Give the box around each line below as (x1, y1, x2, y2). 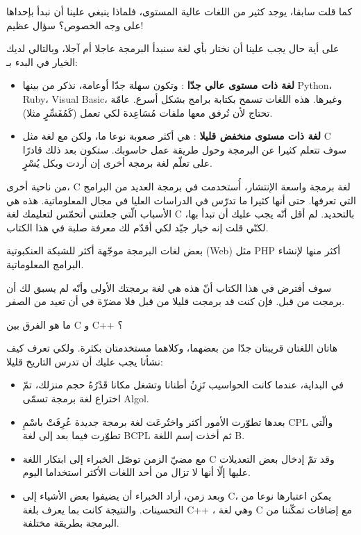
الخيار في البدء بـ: (6, 54, 78, 69)
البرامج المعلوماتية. (6, 256, 84, 271)
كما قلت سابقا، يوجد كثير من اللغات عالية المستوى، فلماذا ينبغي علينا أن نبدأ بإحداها (6, 4, 353, 18)
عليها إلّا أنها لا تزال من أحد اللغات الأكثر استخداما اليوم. (22, 465, 251, 479)
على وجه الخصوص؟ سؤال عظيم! (6, 17, 144, 32)
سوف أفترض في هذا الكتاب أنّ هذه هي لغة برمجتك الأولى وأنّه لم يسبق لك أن (6, 280, 332, 295)
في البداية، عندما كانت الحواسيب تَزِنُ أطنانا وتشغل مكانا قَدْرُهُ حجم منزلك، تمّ (22, 377, 344, 392)
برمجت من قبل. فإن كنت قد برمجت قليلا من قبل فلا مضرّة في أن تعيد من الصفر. (6, 294, 345, 308)
